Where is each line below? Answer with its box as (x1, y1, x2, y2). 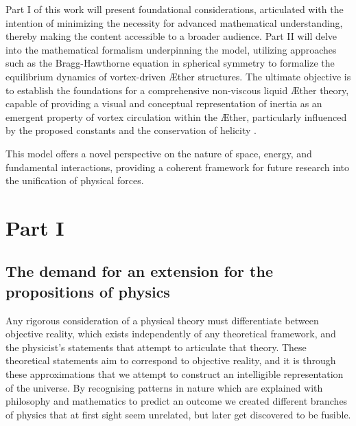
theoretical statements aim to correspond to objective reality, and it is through (5, 353, 336, 368)
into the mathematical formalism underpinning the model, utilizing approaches (5, 42, 337, 56)
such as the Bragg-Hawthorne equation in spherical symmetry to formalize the (5, 56, 335, 70)
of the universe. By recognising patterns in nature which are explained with (5, 380, 323, 394)
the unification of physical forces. (5, 173, 144, 188)
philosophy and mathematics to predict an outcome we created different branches (5, 394, 348, 408)
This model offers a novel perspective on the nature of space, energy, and (5, 146, 312, 160)
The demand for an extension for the (5, 260, 273, 282)
